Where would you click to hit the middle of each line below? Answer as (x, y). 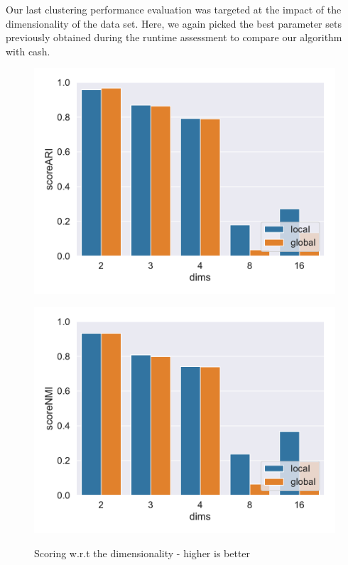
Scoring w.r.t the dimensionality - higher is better (142, 553)
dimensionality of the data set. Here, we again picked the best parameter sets (174, 23)
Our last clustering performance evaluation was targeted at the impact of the (174, 9)
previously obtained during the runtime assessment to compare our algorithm (174, 37)
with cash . (28, 51)
